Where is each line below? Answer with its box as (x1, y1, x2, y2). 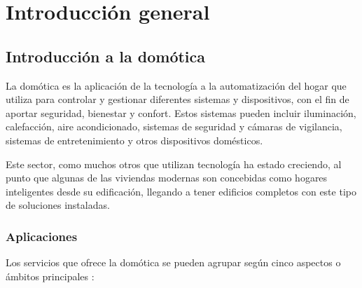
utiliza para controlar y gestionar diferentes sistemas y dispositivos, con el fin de (6, 92, 349, 107)
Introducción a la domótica (6, 45, 206, 67)
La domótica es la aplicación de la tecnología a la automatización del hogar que (6, 78, 347, 92)
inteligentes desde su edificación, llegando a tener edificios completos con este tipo (6, 184, 356, 198)
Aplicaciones (6, 227, 78, 245)
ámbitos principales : (6, 268, 95, 283)
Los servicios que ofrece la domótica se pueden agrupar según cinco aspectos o (6, 255, 341, 270)
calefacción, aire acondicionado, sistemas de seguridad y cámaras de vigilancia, (6, 119, 342, 134)
